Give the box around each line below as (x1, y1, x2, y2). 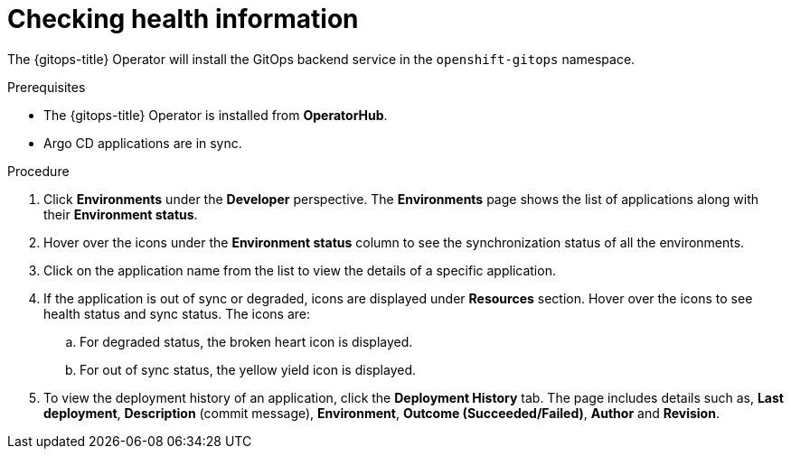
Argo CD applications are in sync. (43, 135, 242, 151)
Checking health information (7, 4, 359, 34)
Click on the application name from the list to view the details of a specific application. (43, 262, 556, 278)
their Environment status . (43, 206, 198, 222)
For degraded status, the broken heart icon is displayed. (80, 333, 413, 349)
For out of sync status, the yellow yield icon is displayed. (80, 361, 416, 377)
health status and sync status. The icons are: (43, 305, 311, 321)
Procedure (7, 163, 70, 179)
